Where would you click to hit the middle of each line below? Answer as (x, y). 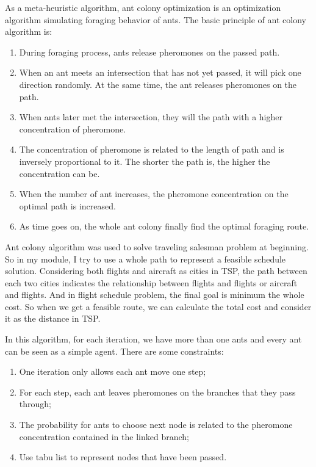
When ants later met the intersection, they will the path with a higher (151, 117)
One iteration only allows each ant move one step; (113, 371)
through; (35, 404)
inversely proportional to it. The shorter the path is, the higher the (145, 161)
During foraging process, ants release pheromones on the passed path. (149, 52)
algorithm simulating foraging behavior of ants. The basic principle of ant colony (156, 19)
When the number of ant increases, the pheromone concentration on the (154, 194)
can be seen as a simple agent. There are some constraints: (114, 351)
